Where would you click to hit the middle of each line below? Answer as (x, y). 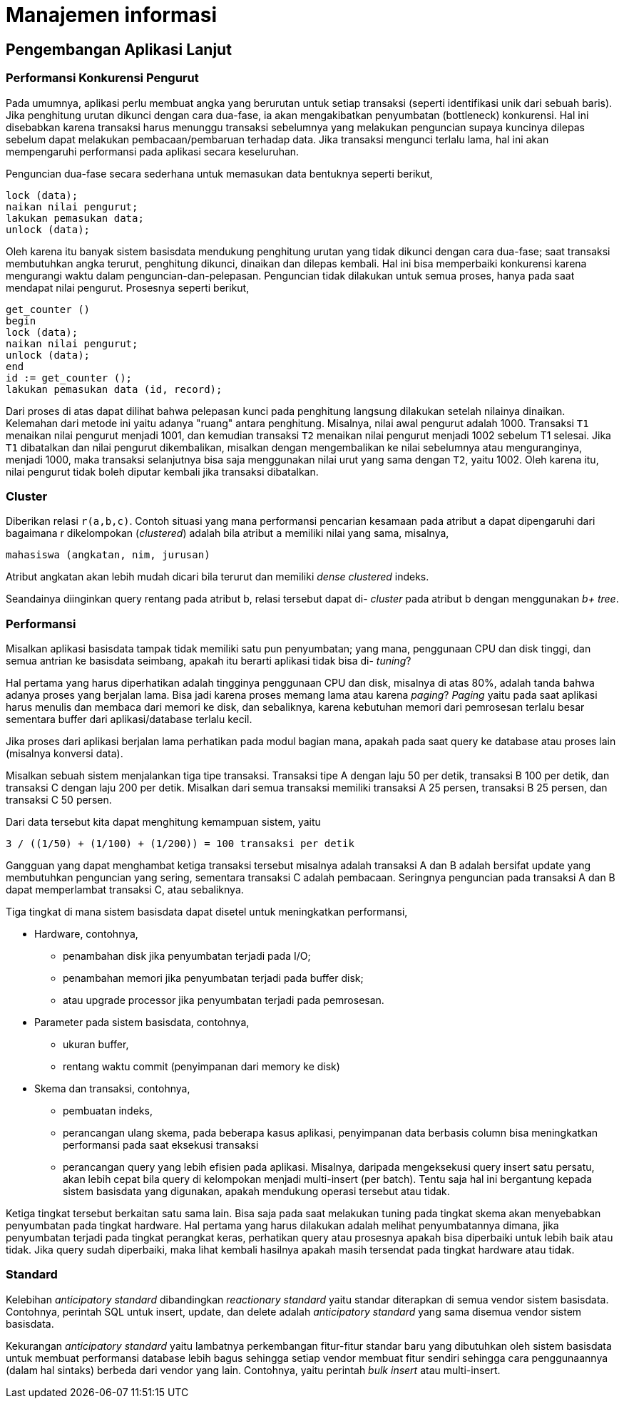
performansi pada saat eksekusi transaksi (161, 1145)
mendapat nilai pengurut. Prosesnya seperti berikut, (128, 287)
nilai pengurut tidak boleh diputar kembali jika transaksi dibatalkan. (162, 471)
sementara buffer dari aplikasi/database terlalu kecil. (129, 719)
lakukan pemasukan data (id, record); (114, 389)
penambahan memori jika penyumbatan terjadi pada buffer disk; (213, 978)
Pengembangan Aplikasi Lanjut (119, 49)
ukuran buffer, (96, 1045)
